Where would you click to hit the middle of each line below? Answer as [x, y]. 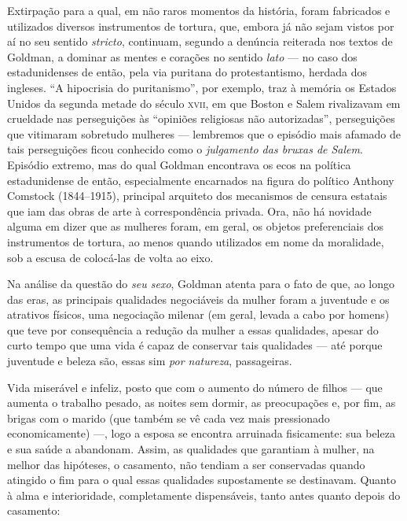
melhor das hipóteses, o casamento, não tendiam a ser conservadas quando [186, 464]
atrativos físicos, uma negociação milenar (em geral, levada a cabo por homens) [198, 314]
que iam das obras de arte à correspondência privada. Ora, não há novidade [189, 211]
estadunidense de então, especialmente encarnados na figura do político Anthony [201, 180]
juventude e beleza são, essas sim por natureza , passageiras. [150, 361]
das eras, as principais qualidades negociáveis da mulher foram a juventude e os [198, 299]
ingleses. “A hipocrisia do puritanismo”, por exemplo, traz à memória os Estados [202, 87]
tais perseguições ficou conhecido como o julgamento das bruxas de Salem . [185, 149]
